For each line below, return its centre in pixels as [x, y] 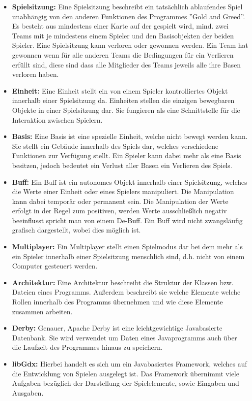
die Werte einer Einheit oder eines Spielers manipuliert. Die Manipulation [123, 191]
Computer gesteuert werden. [55, 266]
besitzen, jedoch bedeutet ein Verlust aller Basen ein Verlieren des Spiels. [122, 165]
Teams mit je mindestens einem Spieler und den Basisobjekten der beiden [123, 35]
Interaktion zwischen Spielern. [57, 119]
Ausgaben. [28, 392]
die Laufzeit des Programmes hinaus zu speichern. [87, 347]
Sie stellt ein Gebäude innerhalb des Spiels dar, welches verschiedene [115, 146]
